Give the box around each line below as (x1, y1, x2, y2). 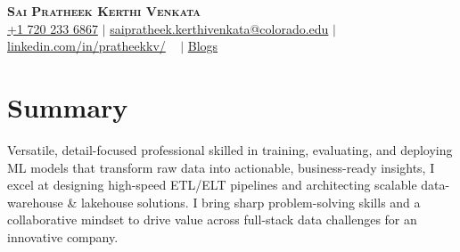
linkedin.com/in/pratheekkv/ (7, 37, 166, 55)
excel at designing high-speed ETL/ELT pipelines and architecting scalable (7, 175, 417, 194)
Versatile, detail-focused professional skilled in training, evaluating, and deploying (7, 140, 453, 159)
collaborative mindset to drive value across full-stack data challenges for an (7, 210, 417, 229)
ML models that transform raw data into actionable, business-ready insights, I (7, 158, 435, 176)
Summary (7, 88, 128, 125)
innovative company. (7, 227, 119, 246)
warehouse (7, 192, 63, 211)
